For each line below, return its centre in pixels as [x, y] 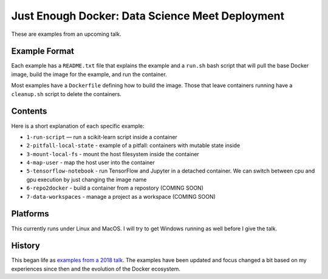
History [26, 246]
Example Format [43, 51]
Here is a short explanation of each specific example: [78, 126]
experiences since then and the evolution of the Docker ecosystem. [96, 269]
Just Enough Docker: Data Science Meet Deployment [148, 16]
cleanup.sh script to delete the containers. [66, 94]
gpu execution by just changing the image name [87, 179]
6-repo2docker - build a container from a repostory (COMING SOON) [115, 188]
